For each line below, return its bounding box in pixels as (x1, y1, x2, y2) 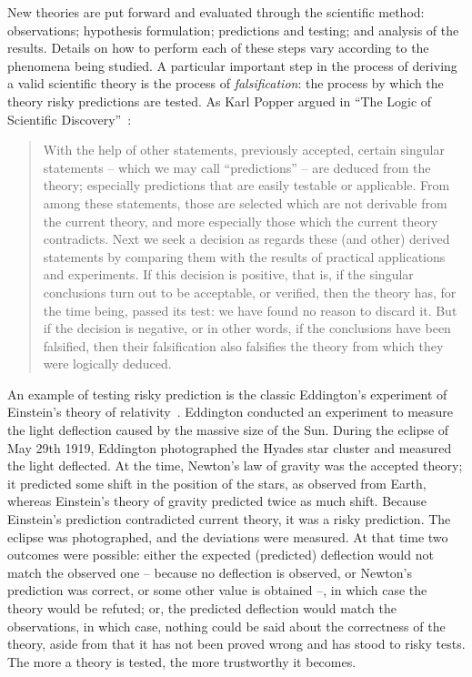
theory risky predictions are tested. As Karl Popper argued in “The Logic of (7, 91, 432, 110)
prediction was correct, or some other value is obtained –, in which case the (7, 581, 427, 600)
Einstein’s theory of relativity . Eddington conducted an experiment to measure (7, 402, 454, 421)
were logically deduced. (43, 354, 172, 373)
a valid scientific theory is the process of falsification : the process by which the (7, 74, 444, 93)
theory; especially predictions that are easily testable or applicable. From (43, 176, 450, 195)
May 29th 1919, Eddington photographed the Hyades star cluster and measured (7, 438, 452, 457)
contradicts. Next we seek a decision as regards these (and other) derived (43, 229, 450, 248)
